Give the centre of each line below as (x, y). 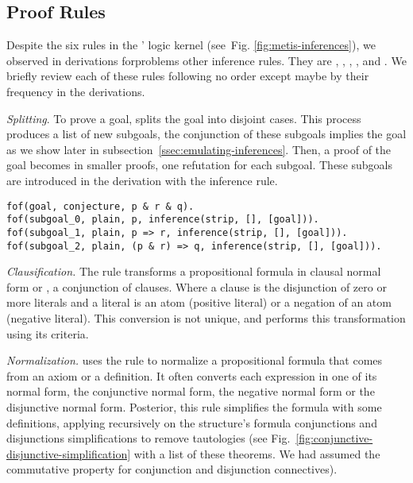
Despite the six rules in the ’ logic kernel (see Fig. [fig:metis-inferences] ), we (191, 45)
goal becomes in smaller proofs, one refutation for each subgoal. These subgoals (200, 165)
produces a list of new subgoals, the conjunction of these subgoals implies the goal (206, 134)
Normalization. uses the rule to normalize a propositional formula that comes (195, 360)
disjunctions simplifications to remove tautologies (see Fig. (149, 438)
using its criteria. (48, 333)
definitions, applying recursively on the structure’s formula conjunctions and (192, 422)
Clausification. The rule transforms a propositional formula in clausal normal (194, 271)
